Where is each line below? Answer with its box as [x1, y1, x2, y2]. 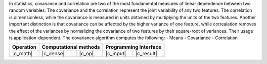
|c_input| [105, 50, 126, 57]
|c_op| [79, 50, 94, 57]
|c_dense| [42, 50, 65, 57]
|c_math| [12, 50, 33, 57]
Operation [12, 44, 37, 51]
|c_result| [135, 50, 158, 57]
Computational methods [42, 44, 100, 51]
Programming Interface [105, 44, 162, 51]
